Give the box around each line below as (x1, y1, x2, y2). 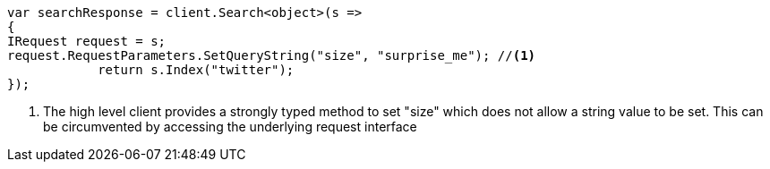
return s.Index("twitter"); (98, 63, 295, 77)
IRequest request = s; (7, 34, 167, 48)
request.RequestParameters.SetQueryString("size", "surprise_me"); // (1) (7, 48, 536, 63)
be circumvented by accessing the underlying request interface (43, 119, 417, 134)
